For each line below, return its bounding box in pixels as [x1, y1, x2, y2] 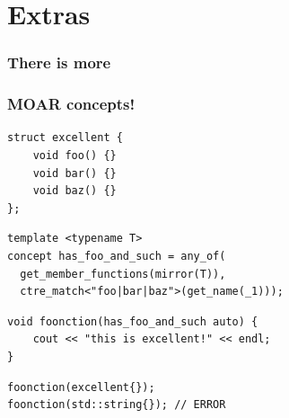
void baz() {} [32, 184, 117, 198]
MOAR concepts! [7, 93, 136, 115]
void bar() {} [32, 166, 117, 180]
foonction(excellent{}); [7, 380, 155, 394]
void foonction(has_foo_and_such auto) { [7, 315, 258, 328]
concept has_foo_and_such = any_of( [7, 250, 226, 262]
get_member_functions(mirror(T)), [20, 267, 226, 280]
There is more [7, 51, 111, 74]
